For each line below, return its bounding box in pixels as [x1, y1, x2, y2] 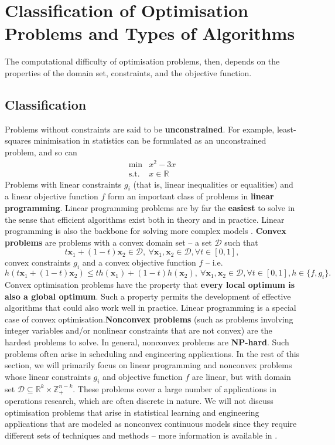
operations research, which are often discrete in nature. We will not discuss [5, 394, 274, 406]
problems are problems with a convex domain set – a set [5, 236, 212, 248]
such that [224, 236, 258, 248]
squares [5, 134, 31, 147]
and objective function [102, 370, 183, 382]
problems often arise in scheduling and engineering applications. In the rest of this [5, 347, 300, 359]
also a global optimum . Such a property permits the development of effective [5, 290, 291, 302]
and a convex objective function [82, 256, 196, 269]
